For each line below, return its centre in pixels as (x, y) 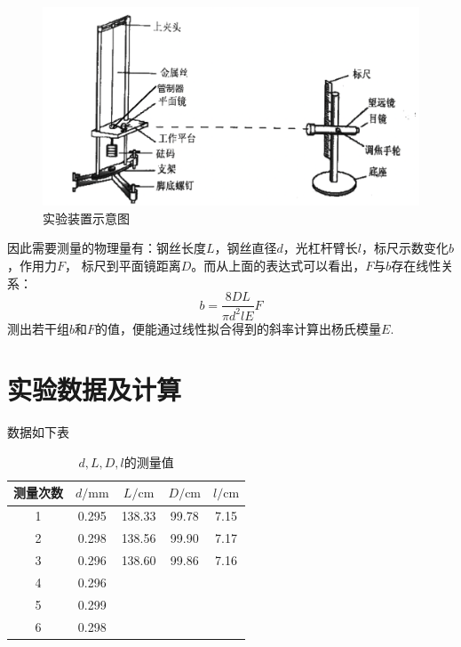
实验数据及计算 (95, 389)
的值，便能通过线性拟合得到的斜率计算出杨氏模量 (238, 328)
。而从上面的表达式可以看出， (278, 265)
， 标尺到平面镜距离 (123, 265)
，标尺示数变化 (405, 248)
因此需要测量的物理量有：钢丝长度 (107, 248)
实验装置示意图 (86, 218)
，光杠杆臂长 (320, 248)
